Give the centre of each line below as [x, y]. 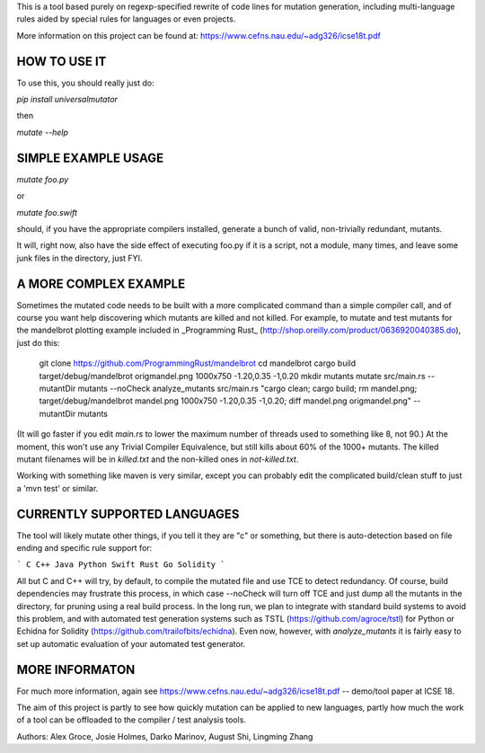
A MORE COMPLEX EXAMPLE [101, 283]
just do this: [38, 342]
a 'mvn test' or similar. [57, 488]
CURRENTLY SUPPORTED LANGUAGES [128, 514]
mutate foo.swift [47, 212]
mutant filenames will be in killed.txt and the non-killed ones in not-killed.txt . [158, 459]
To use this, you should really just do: [85, 83]
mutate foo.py [43, 179]
